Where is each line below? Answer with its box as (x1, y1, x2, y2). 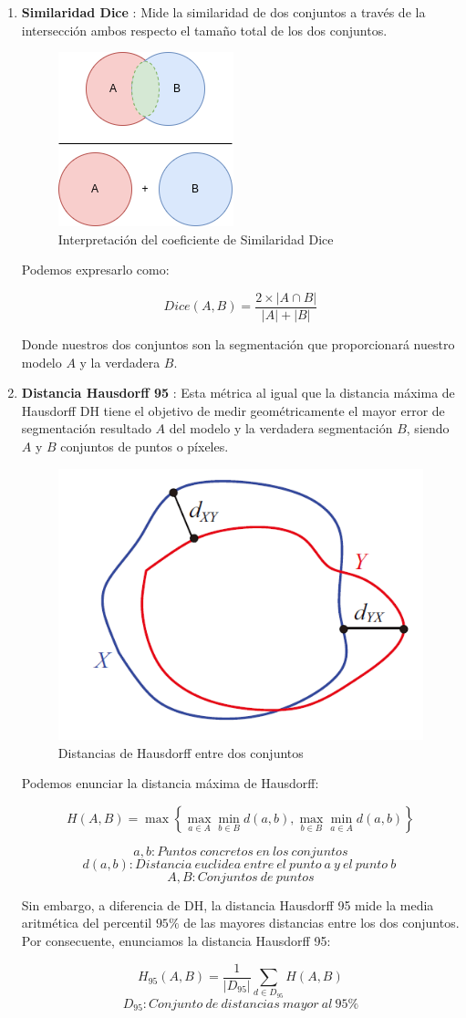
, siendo (406, 419, 450, 438)
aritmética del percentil (21, 913, 152, 932)
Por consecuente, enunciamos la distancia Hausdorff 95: (21, 931, 331, 950)
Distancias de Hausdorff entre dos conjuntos (57, 743, 304, 762)
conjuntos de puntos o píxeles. (60, 437, 229, 455)
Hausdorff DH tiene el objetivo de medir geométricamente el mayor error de (21, 400, 445, 420)
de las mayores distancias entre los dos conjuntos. (183, 913, 460, 932)
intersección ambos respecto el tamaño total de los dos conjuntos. (21, 20, 388, 39)
